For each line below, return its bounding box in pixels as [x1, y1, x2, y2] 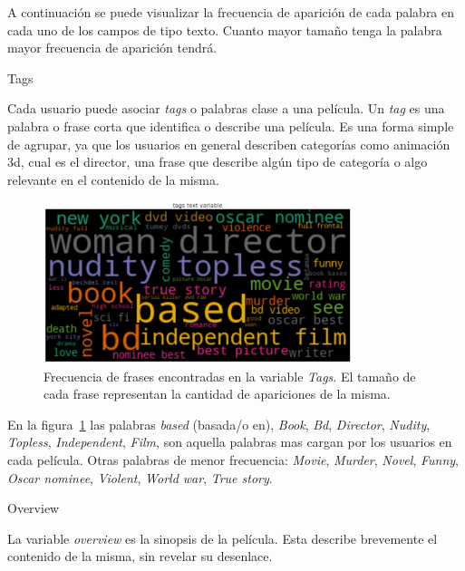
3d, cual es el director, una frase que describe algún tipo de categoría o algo [7, 152, 428, 171]
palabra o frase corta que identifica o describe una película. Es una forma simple [7, 116, 454, 135]
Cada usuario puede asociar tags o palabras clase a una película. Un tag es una [7, 99, 445, 118]
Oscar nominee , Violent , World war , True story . [7, 468, 273, 487]
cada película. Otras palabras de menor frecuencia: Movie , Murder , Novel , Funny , [7, 450, 459, 469]
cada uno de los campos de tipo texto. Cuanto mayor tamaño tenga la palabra [7, 20, 442, 39]
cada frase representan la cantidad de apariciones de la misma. [44, 384, 391, 403]
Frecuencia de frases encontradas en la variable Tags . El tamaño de [44, 366, 416, 385]
